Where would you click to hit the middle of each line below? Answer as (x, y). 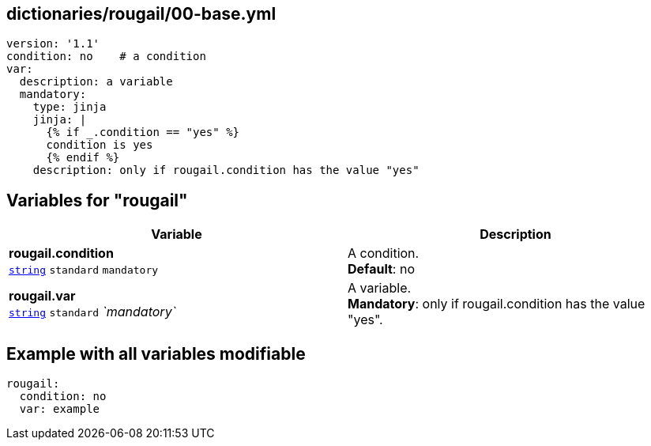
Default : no (381, 269)
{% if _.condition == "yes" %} (143, 132)
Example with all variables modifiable (156, 353)
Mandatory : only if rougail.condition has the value (497, 304)
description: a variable (96, 82)
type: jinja (70, 107)
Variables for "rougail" (97, 200)
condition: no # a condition (106, 57)
